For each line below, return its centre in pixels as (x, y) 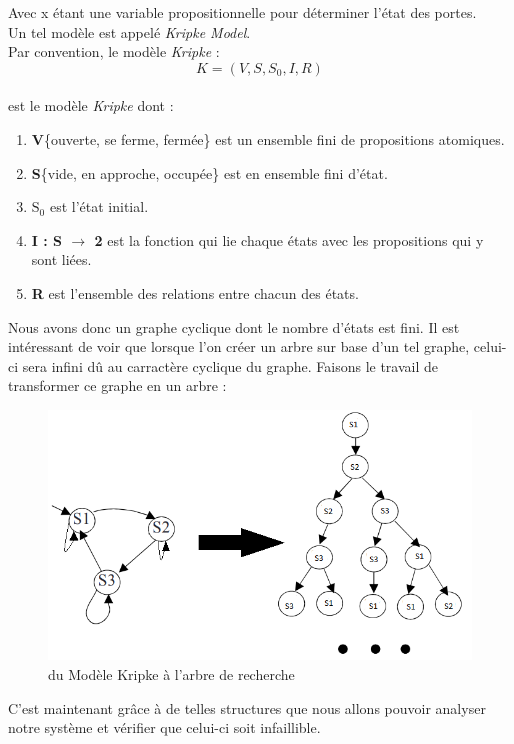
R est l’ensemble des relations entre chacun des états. (195, 292)
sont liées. (61, 259)
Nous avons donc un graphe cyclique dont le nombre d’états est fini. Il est (234, 326)
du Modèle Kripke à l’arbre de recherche (171, 674)
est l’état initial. (99, 206)
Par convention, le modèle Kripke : (114, 51)
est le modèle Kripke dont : (91, 105)
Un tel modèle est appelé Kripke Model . (129, 31)
